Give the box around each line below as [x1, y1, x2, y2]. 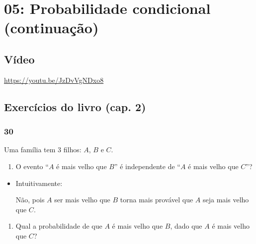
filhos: [63, 144, 82, 155]
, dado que [170, 221, 202, 231]
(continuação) [4, 17, 99, 38]
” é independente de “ [114, 161, 180, 171]
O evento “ [15, 161, 49, 171]
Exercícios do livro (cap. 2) [4, 99, 146, 114]
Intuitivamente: [15, 178, 63, 188]
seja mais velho [203, 194, 249, 205]
